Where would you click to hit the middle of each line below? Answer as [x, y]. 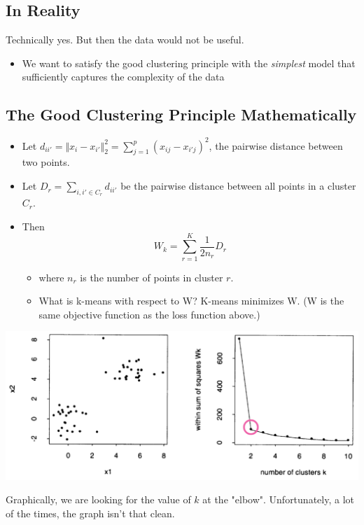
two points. [46, 162]
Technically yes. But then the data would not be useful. [125, 40]
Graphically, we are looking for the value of [98, 499]
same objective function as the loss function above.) [149, 314]
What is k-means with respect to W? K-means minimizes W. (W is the [191, 301]
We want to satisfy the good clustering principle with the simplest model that [189, 63]
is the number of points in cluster [152, 277]
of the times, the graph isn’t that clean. [90, 513]
